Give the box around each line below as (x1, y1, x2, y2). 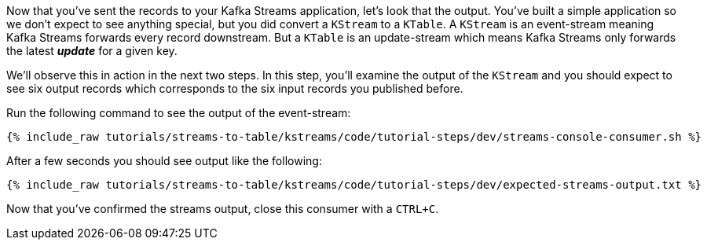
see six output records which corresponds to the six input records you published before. (6, 82, 463, 95)
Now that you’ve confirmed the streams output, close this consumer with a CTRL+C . (6, 202, 439, 215)
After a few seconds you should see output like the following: (6, 154, 322, 167)
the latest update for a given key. (6, 44, 178, 57)
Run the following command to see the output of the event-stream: (6, 106, 351, 119)
